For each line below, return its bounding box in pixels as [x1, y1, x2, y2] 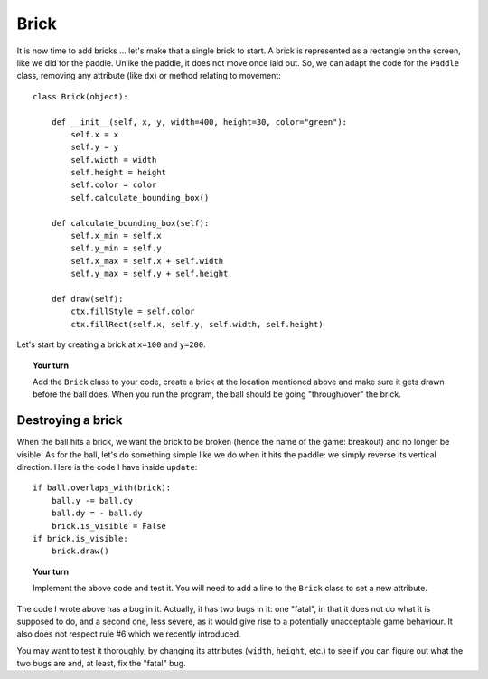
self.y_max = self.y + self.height [70, 269, 229, 279]
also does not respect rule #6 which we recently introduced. [16, 628, 241, 639]
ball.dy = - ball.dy [51, 508, 143, 519]
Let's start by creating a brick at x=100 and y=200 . [16, 339, 207, 350]
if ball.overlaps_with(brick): [33, 483, 172, 493]
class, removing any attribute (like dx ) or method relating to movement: [16, 71, 282, 81]
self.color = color [70, 180, 157, 190]
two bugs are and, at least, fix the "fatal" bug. [16, 658, 186, 669]
